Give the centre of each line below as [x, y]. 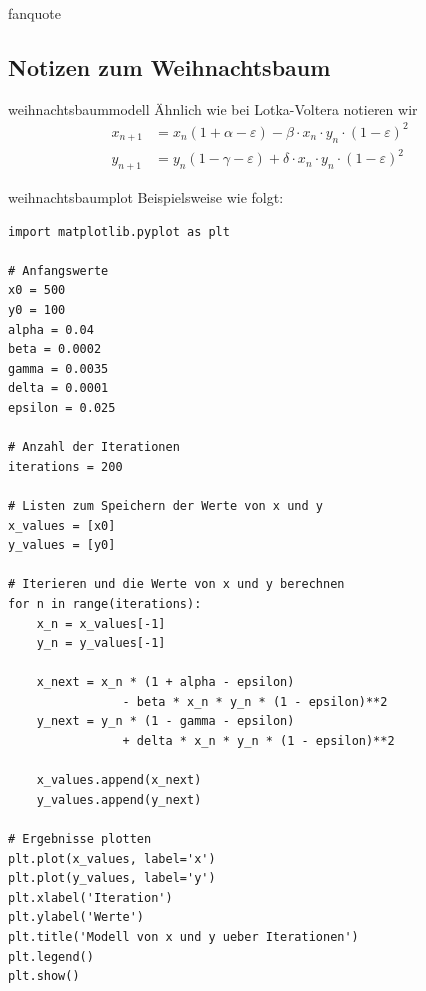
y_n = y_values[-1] [101, 643]
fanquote [34, 13]
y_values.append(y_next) [119, 799]
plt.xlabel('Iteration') [90, 897]
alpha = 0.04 [51, 329]
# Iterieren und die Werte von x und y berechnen [176, 584]
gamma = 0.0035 [58, 368]
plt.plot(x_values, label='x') [112, 858]
